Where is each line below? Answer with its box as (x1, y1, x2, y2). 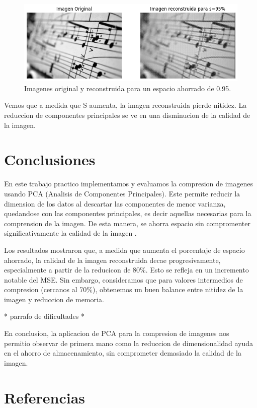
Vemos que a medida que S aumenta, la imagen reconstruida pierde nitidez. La (4, 100, 247, 110)
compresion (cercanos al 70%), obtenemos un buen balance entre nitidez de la (4, 284, 243, 295)
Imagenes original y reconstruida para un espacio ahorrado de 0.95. (24, 83, 231, 93)
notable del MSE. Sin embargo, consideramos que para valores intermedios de (4, 274, 243, 285)
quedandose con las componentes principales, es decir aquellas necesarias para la (4, 208, 251, 219)
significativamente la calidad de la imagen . (4, 228, 137, 238)
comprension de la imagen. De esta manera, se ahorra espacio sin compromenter (4, 218, 250, 228)
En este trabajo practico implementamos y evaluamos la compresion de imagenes (4, 178, 253, 189)
